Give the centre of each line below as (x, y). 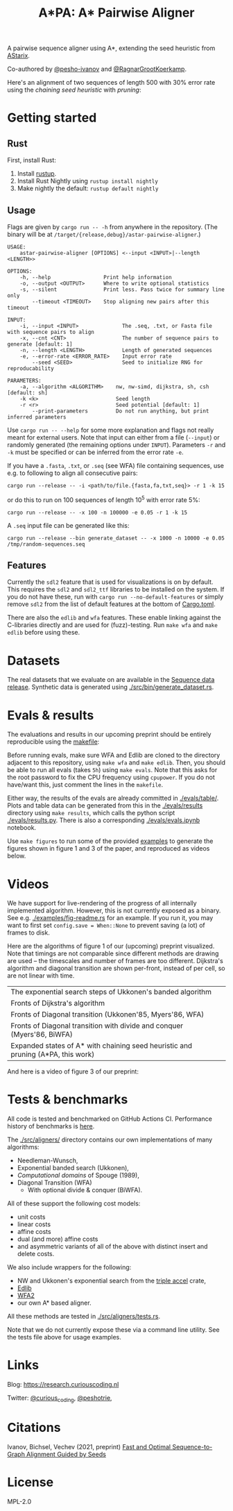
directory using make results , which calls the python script (91, 813)
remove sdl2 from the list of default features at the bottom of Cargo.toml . (112, 604)
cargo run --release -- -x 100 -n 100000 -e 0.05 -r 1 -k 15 (97, 512)
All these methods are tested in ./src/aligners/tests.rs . (84, 1317)
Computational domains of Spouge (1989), (78, 1176)
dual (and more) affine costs (58, 1239)
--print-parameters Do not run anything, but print (121, 411)
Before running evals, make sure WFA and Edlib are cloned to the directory (114, 755)
